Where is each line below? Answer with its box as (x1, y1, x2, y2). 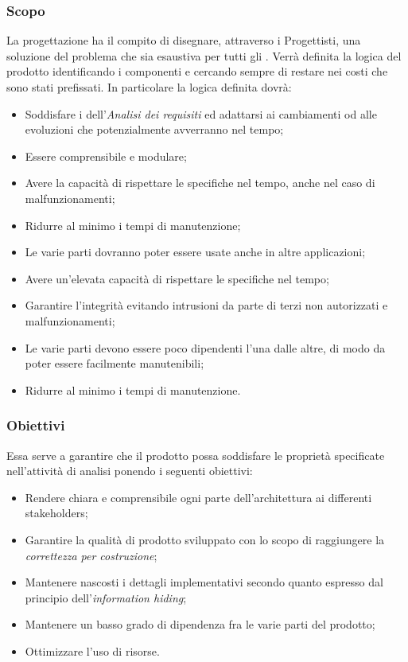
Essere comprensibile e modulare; (25, 147, 187, 164)
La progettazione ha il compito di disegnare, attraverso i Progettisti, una (6, 32, 361, 49)
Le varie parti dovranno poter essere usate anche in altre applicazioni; (25, 243, 366, 260)
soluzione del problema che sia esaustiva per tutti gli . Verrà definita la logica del (6, 47, 402, 64)
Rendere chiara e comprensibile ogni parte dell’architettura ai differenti (25, 489, 372, 505)
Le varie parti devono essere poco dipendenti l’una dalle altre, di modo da (25, 339, 386, 356)
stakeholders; (25, 504, 88, 521)
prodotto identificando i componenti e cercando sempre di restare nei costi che (6, 63, 388, 80)
